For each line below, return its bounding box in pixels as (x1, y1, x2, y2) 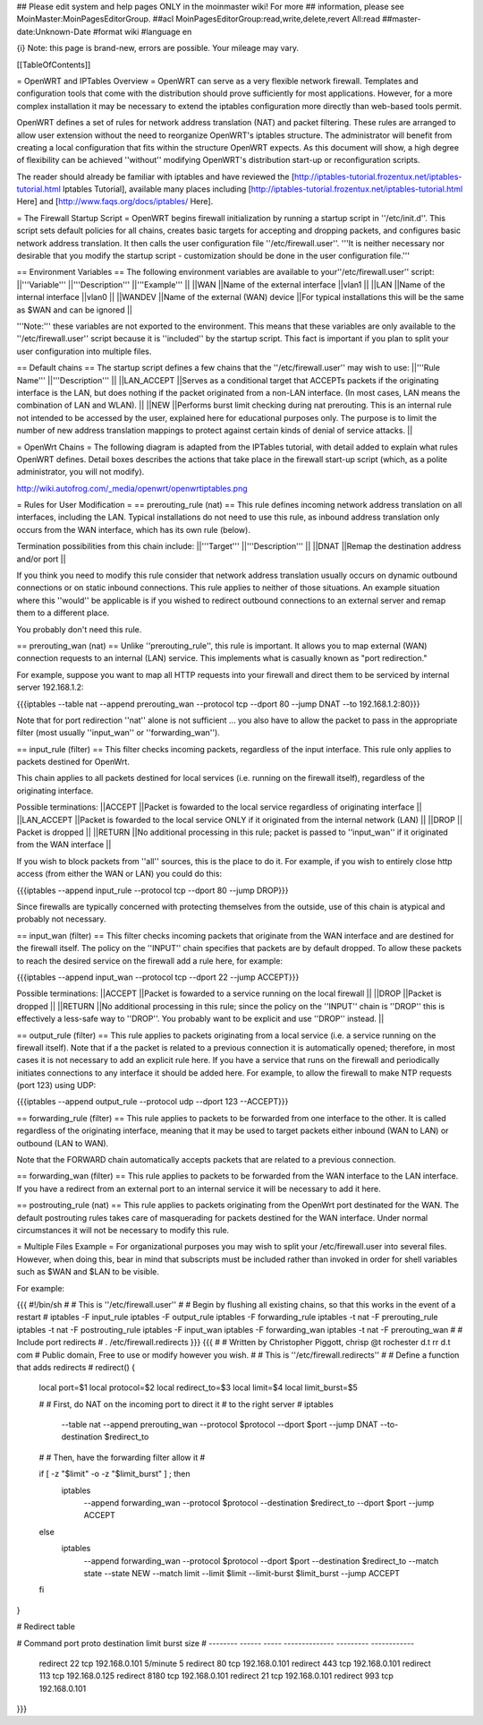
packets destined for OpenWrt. (16, 757, 130, 768)
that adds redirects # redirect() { (16, 1361, 136, 1372)
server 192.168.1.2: (16, 682, 84, 693)
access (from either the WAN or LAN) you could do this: (16, 869, 223, 880)
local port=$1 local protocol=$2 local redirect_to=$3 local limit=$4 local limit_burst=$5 (38, 1382, 358, 1393)
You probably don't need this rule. (16, 623, 142, 635)
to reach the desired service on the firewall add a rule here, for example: (16, 955, 284, 966)
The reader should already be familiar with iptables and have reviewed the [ (16, 171, 295, 182)
